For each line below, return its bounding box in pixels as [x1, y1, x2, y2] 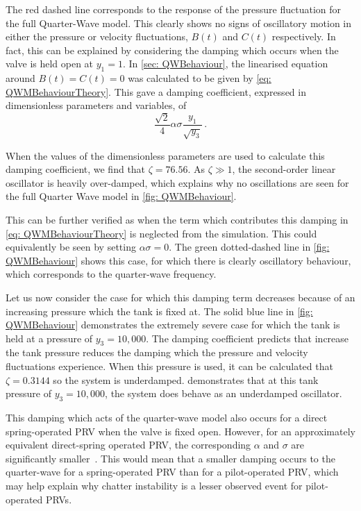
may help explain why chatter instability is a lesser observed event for [6, 478, 303, 493]
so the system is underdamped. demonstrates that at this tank [53, 372, 319, 387]
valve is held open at [6, 56, 94, 71]
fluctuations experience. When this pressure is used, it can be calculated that [6, 359, 333, 374]
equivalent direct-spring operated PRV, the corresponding [6, 437, 251, 452]
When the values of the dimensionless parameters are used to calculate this [6, 148, 325, 162]
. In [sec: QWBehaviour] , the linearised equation [122, 56, 328, 71]
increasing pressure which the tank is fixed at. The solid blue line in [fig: [6, 303, 313, 318]
